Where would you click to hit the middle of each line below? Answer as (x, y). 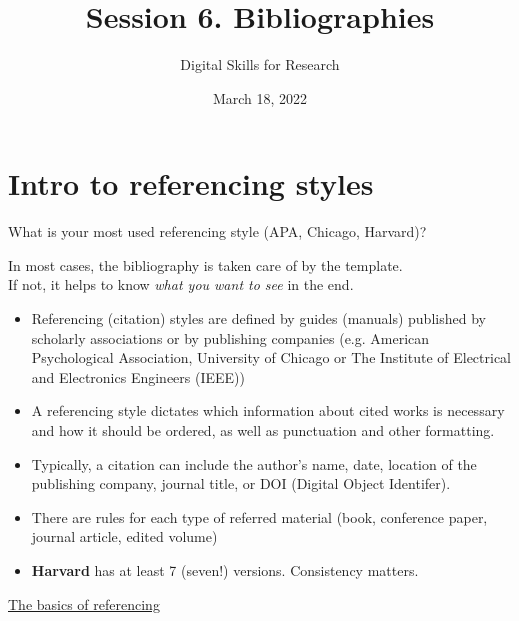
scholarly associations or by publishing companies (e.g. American (230, 337)
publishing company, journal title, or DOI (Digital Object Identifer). (241, 483)
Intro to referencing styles (191, 183)
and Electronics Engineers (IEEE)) (138, 376)
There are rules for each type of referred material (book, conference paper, (259, 516)
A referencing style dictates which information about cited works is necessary (268, 410)
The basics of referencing (84, 603)
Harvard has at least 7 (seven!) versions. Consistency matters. (225, 569)
